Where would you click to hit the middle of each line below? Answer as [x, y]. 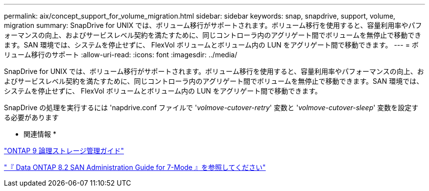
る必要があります [31, 117]
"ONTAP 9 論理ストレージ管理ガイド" [64, 151]
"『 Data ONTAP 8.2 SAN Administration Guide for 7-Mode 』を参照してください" [135, 167]
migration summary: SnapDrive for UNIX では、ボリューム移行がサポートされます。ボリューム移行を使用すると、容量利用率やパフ [213, 25]
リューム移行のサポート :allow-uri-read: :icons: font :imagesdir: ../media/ [121, 55]
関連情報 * [40, 134]
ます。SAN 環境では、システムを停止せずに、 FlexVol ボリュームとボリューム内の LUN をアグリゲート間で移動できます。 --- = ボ [211, 45]
